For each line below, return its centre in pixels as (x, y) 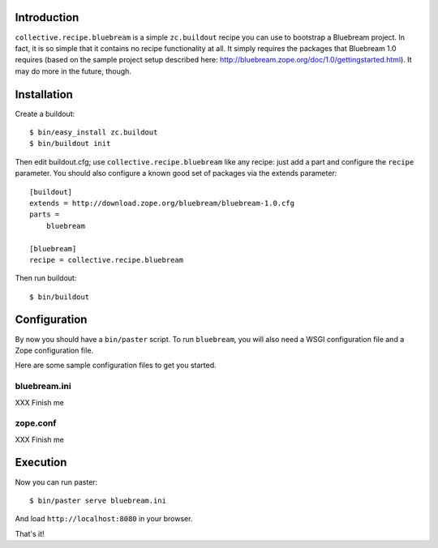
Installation (44, 94)
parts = (45, 214)
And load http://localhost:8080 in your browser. (104, 519)
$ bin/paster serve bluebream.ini (98, 500)
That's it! (30, 533)
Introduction (47, 17)
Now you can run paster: (56, 482)
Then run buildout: (46, 278)
